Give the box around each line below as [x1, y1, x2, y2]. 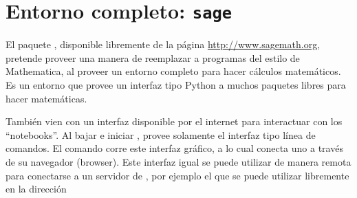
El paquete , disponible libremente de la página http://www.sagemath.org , [6, 37, 321, 52]
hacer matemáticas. [6, 91, 87, 105]
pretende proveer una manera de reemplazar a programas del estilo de [6, 50, 300, 65]
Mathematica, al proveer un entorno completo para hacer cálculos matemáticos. [6, 64, 341, 78]
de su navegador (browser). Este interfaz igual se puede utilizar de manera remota [6, 155, 351, 168]
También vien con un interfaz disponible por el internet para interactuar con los [6, 114, 343, 129]
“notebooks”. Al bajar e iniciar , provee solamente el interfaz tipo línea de [6, 127, 316, 142]
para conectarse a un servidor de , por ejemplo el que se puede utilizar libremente [6, 168, 349, 182]
